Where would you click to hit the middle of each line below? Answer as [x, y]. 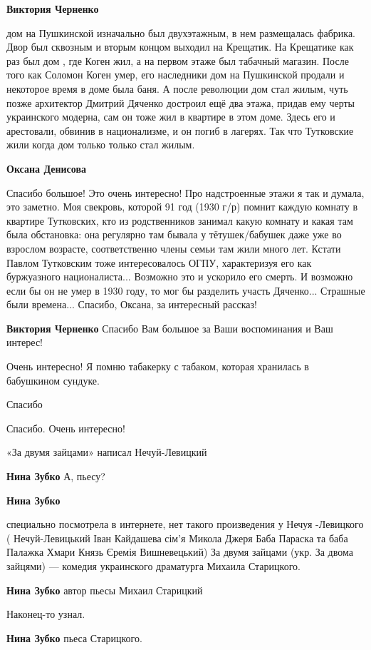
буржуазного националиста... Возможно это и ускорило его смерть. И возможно [180, 276]
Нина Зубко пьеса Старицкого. [74, 638]
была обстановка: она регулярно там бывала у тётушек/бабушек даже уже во [174, 234]
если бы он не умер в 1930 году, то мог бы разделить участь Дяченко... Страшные [186, 290]
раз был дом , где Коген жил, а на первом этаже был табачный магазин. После [178, 60]
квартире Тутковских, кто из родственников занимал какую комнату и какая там [180, 220]
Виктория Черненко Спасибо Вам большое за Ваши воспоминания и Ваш [170, 328]
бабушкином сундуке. [53, 380]
